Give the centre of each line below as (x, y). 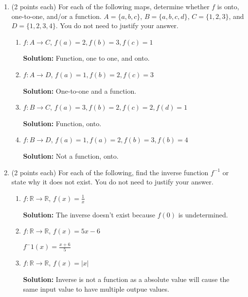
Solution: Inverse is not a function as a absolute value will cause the (126, 279)
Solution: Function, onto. (62, 123)
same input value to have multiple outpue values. (96, 289)
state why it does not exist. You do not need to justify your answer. (112, 182)
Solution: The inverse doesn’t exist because (89, 214)
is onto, (228, 6)
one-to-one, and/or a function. (56, 16)
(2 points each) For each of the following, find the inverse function (110, 172)
